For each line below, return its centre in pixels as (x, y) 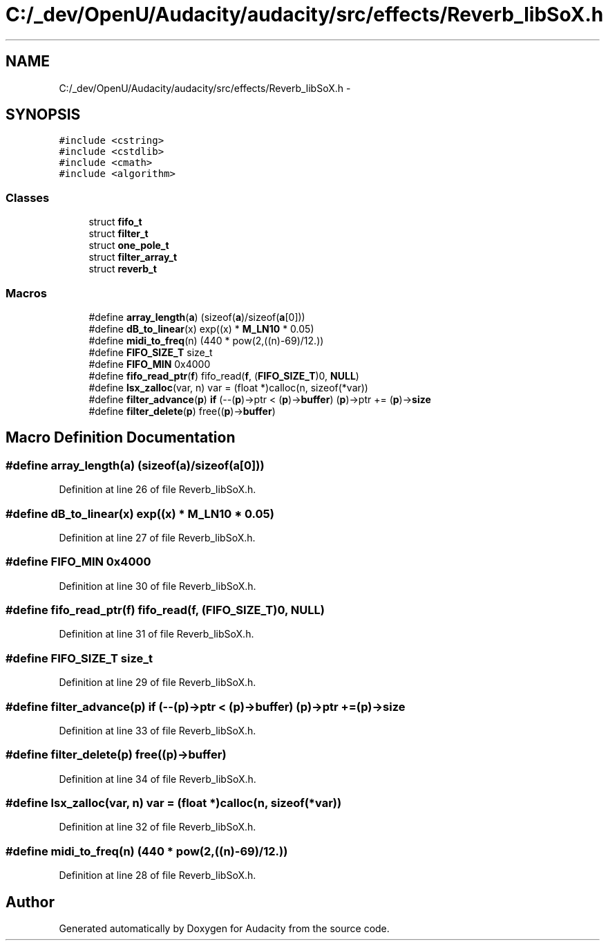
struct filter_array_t (133, 257)
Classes (28, 197)
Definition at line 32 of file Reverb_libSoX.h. (158, 827)
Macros (26, 293)
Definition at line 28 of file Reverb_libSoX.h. (158, 875)
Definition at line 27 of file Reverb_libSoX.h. (157, 537)
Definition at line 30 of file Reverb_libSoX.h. (158, 586)
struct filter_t (118, 234)
